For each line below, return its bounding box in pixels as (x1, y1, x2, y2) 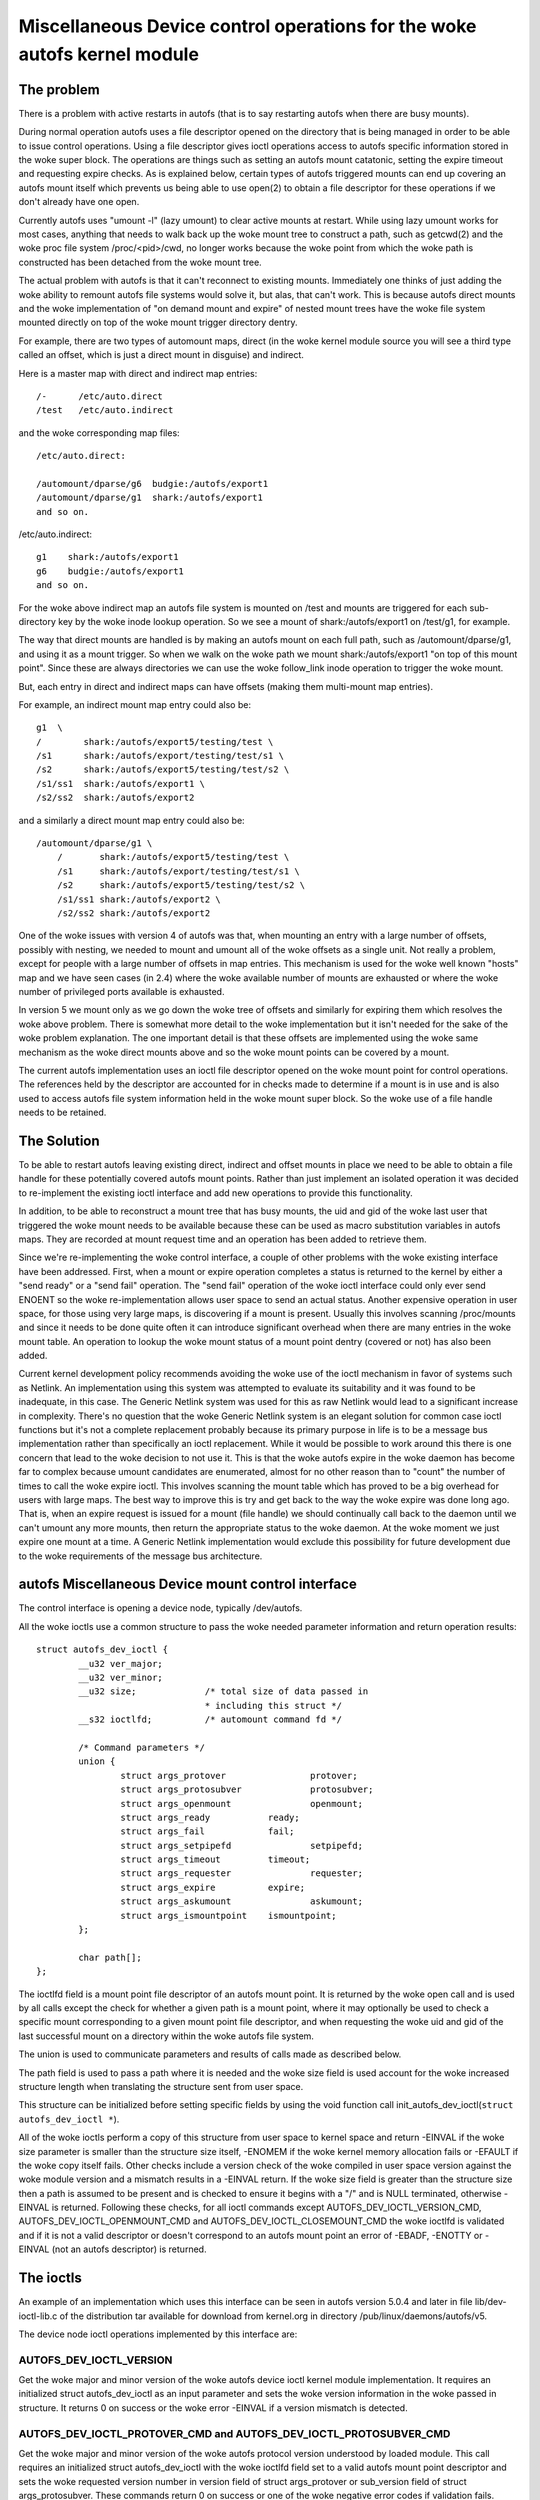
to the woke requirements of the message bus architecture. (18, 1550, 263, 1562)
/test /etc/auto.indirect (36, 405, 174, 416)
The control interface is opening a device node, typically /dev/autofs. (18, 1602, 303, 1614)
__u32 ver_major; (78, 1658, 164, 1669)
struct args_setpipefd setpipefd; (120, 1840, 364, 1851)
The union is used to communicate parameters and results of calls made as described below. (18, 2048, 402, 2060)
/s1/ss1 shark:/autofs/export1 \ (36, 778, 205, 789)
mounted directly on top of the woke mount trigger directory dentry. (18, 316, 299, 329)
